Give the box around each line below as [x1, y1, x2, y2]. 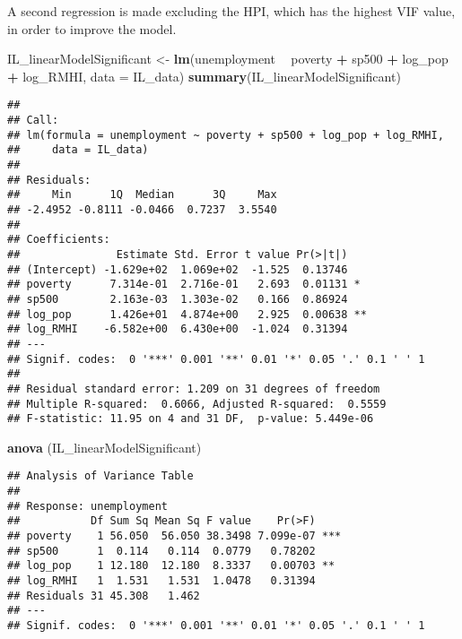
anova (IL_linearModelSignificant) [7, 437, 202, 456]
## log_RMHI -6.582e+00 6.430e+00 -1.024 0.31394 [7, 323, 348, 336]
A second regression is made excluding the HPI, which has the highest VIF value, [7, 2, 456, 20]
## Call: [7, 114, 59, 127]
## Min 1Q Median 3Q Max [7, 188, 277, 202]
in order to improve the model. [7, 19, 177, 38]
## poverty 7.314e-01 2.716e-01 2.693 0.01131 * [7, 278, 361, 291]
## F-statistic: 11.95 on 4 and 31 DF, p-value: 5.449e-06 [7, 412, 374, 426]
